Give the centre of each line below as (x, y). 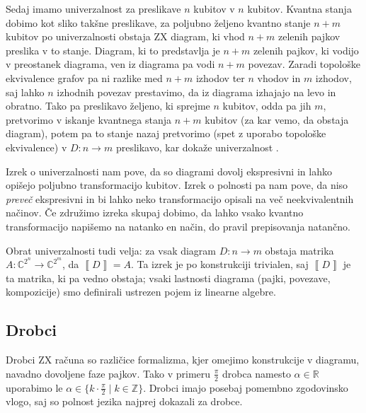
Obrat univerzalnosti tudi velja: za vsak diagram (111, 250)
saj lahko (25, 92)
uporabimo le (34, 387)
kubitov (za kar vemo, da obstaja (277, 119)
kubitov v (214, 8)
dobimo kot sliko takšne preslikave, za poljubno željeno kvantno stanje (158, 22)
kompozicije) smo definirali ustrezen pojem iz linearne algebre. (141, 292)
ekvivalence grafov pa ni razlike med (84, 77)
